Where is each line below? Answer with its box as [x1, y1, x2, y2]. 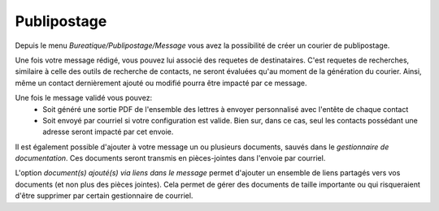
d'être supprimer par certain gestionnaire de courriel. [15, 191, 193, 200]
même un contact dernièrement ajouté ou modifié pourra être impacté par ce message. [15, 78, 307, 88]
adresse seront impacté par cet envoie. [42, 127, 174, 137]
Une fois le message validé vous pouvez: [15, 93, 153, 103]
